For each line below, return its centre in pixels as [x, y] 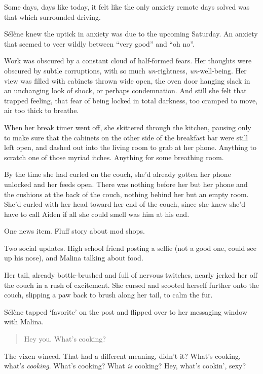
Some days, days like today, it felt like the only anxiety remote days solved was [127, 7]
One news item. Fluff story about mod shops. [74, 231]
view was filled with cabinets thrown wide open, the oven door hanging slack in [127, 80]
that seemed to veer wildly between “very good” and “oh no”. [99, 43]
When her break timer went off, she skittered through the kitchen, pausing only [128, 127]
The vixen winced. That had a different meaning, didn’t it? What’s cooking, [122, 356]
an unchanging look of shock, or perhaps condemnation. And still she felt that [125, 90]
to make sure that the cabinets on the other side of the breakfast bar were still [126, 137]
